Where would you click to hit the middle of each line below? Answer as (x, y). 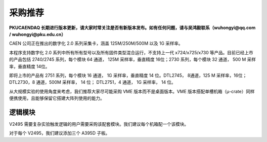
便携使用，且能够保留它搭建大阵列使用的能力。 (57, 98)
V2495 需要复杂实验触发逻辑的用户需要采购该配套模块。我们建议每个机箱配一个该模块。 (99, 124)
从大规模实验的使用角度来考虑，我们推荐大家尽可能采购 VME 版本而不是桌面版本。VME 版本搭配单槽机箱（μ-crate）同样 (132, 91)
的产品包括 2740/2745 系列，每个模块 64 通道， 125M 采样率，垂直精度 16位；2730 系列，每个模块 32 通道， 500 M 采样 (133, 60)
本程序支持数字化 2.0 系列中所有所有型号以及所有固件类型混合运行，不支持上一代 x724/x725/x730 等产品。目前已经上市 (131, 52)
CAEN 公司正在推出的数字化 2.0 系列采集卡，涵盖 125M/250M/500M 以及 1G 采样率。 (96, 43)
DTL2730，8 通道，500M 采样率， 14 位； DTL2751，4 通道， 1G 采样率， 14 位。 (92, 82)
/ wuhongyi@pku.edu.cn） (38, 34)
